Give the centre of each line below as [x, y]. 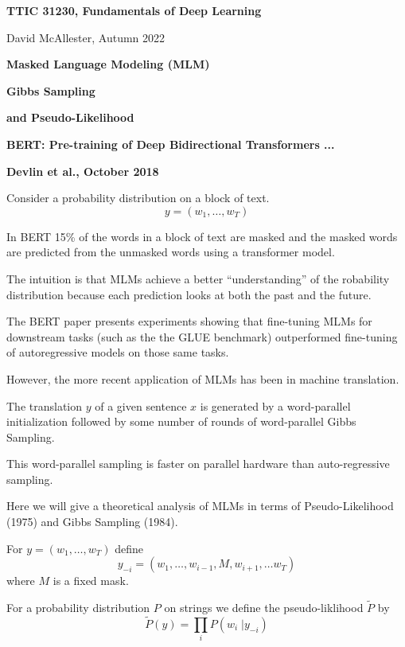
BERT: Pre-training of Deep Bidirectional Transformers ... [171, 144]
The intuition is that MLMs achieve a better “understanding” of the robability [198, 278]
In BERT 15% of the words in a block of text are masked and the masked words [202, 236]
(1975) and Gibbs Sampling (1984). [92, 522]
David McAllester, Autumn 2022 [86, 37]
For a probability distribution [78, 608]
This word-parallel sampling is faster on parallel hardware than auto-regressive [198, 464]
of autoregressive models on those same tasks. [118, 352]
